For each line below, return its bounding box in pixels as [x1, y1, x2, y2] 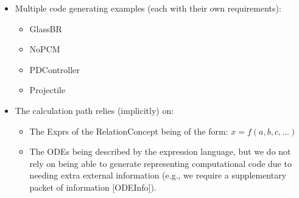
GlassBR [29, 22, 62, 35]
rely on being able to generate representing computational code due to [29, 157, 292, 169]
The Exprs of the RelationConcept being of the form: [29, 124, 228, 137]
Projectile [29, 83, 66, 96]
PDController [29, 63, 80, 76]
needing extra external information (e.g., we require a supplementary [29, 169, 287, 182]
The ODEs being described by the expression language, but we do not [29, 145, 291, 158]
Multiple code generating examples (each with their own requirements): [15, 2, 281, 14]
